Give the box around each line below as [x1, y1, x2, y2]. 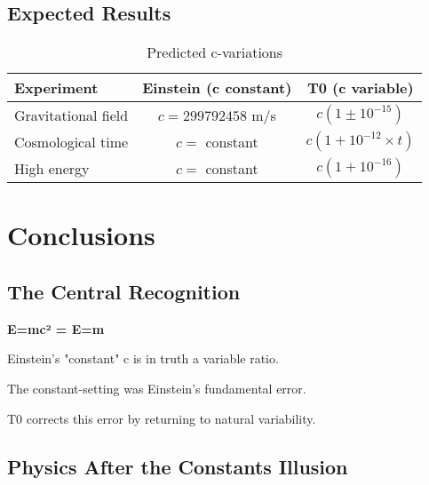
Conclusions [7, 217, 155, 253]
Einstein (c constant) [142, 77, 292, 99]
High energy [14, 157, 90, 179]
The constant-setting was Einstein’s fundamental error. [7, 378, 306, 397]
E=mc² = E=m [7, 319, 105, 338]
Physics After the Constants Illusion [7, 452, 348, 480]
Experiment [14, 77, 99, 99]
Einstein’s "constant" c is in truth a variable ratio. [7, 349, 279, 368]
